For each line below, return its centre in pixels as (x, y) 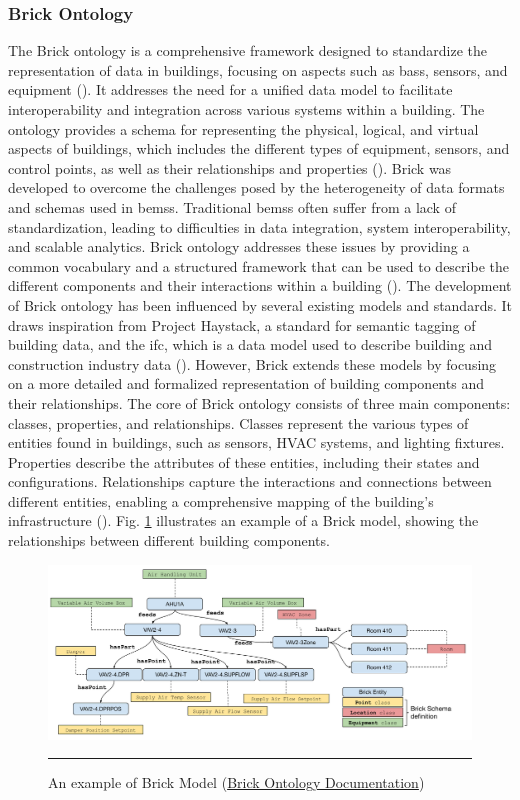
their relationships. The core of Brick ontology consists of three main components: (259, 402)
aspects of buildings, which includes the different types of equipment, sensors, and (259, 148)
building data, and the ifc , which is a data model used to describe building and (250, 344)
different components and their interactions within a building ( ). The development (260, 285)
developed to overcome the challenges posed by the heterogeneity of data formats (256, 187)
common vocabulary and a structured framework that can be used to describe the (258, 265)
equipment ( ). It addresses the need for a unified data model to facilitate (230, 89)
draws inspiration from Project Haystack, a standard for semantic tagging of (242, 324)
